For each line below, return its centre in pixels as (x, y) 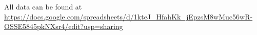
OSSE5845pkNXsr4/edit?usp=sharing (64, 26)
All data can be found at (43, 6)
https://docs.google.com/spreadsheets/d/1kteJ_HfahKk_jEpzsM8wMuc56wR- (128, 16)
